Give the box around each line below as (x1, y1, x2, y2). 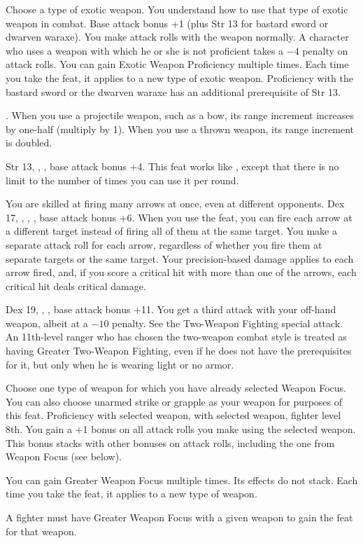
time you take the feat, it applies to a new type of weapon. (6, 486, 257, 501)
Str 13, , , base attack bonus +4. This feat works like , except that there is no (6, 158, 339, 173)
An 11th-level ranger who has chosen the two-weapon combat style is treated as (6, 329, 347, 344)
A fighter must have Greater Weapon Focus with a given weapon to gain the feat (6, 510, 353, 524)
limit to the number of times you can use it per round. (6, 172, 239, 187)
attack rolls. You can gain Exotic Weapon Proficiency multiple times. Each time (6, 57, 349, 71)
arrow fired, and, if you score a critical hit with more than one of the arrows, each (6, 265, 357, 280)
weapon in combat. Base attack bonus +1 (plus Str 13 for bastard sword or (6, 15, 329, 30)
